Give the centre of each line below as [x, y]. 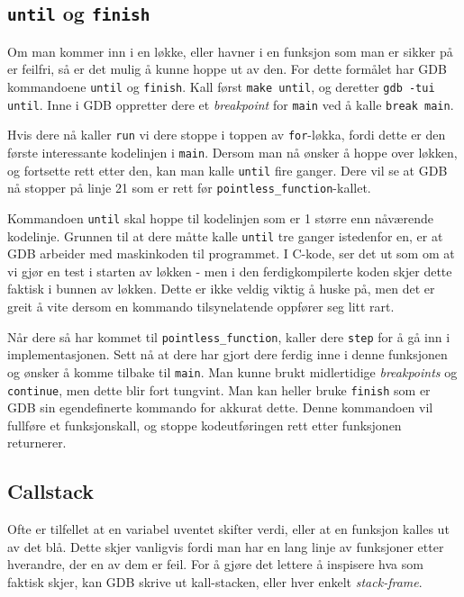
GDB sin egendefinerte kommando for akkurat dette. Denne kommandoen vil [220, 407]
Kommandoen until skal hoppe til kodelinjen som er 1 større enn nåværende [220, 217]
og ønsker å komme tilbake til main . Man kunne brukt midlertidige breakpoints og [232, 371]
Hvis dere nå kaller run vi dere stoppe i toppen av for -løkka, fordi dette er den [227, 135]
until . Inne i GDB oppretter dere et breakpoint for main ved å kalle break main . [231, 104]
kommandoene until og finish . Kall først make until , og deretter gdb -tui [221, 86]
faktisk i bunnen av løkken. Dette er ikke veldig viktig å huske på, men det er [221, 289]
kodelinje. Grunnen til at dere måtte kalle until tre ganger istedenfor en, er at [225, 235]
